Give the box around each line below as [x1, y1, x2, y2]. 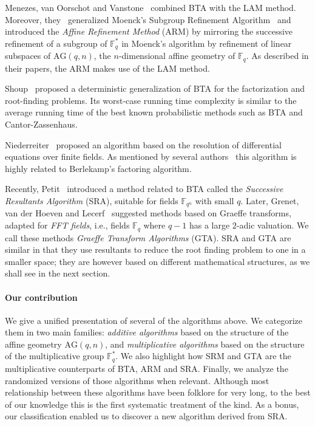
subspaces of [5, 49, 51, 62]
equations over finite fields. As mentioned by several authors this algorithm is [5, 150, 297, 163]
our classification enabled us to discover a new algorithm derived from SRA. [5, 410, 288, 422]
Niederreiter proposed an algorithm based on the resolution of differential [5, 138, 282, 151]
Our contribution [5, 290, 78, 303]
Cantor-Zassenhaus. [5, 118, 78, 131]
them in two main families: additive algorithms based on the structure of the [5, 326, 289, 338]
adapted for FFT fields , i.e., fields [5, 219, 130, 232]
